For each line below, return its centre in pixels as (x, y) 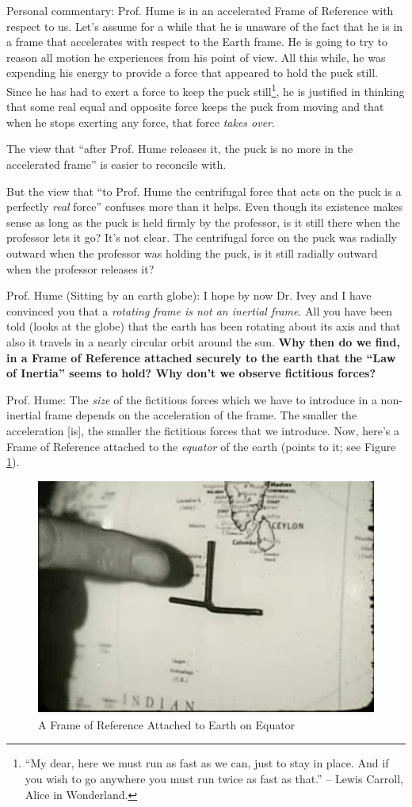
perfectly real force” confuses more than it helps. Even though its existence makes (205, 207)
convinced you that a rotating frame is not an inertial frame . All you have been (200, 310)
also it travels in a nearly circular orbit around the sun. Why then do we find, (203, 341)
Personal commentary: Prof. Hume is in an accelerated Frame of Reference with (200, 10)
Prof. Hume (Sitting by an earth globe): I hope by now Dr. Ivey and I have (189, 295)
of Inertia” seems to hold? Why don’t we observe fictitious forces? (191, 373)
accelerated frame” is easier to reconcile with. (116, 164)
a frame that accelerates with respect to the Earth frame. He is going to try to (197, 42)
